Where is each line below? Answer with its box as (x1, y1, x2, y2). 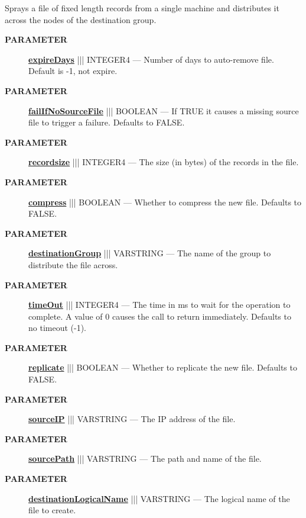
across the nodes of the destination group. (5, 13, 157, 25)
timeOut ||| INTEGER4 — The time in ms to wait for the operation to (28, 298, 291, 311)
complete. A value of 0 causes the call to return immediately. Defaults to (28, 310, 291, 322)
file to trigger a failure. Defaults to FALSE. (28, 116, 185, 128)
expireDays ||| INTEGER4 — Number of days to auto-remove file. (28, 53, 274, 65)
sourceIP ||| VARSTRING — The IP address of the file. (28, 413, 236, 425)
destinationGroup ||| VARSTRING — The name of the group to (28, 247, 271, 259)
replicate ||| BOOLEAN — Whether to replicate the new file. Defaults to (28, 361, 297, 374)
